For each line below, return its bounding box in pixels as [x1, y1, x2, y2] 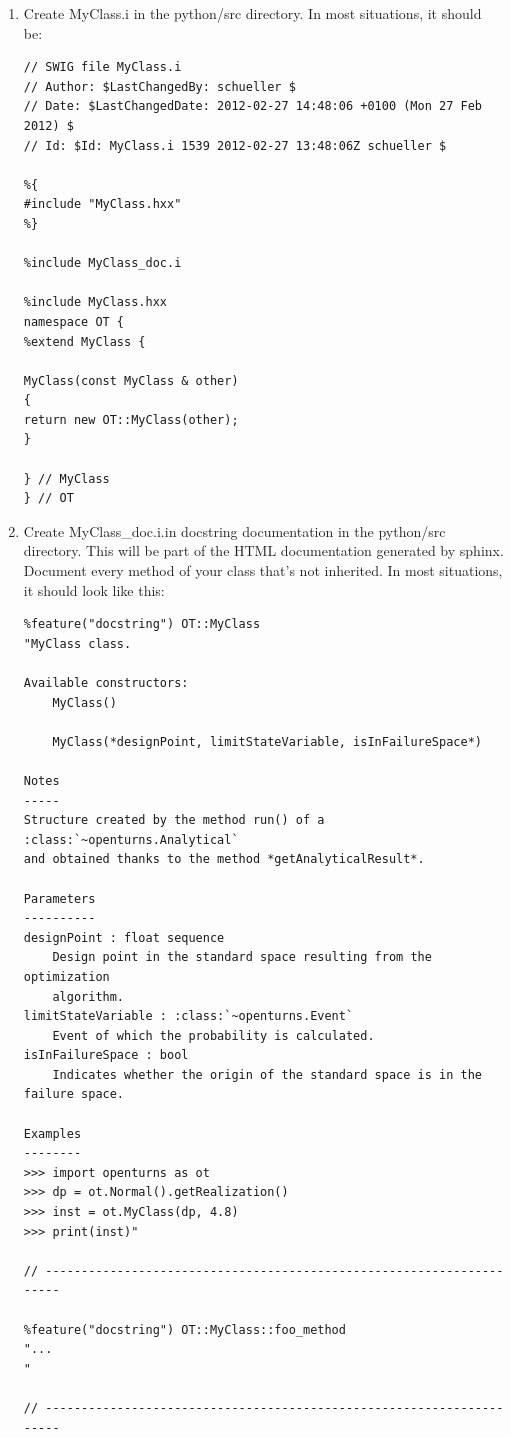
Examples [23, 1126, 82, 1141]
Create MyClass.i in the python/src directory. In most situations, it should [23, 3, 482, 23]
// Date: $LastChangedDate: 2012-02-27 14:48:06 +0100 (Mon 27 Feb [23, 99, 482, 114]
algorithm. [52, 989, 125, 1004]
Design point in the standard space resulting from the [52, 950, 432, 965]
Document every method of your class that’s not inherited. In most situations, [23, 560, 503, 581]
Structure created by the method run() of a [23, 813, 325, 828]
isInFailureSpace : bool [23, 1048, 189, 1063]
